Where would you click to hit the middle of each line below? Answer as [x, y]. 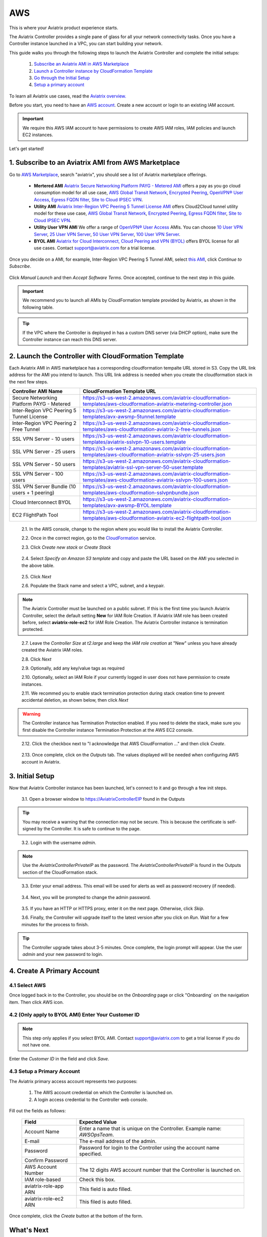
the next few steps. [29, 381]
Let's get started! [27, 148]
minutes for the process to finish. [55, 924]
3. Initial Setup [32, 776]
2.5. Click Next [36, 576]
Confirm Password [46, 1160]
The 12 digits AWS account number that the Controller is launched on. [160, 1170]
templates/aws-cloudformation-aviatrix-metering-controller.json [157, 404]
